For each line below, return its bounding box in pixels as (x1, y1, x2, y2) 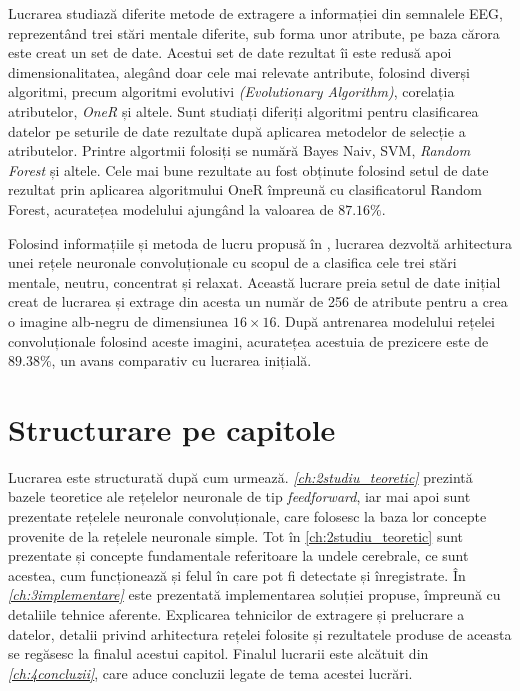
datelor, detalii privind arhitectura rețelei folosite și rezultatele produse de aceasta (8, 623, 512, 644)
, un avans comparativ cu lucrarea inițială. (51, 350, 312, 371)
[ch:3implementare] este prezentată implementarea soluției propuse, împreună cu (8, 584, 501, 605)
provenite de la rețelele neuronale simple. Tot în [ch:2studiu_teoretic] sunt (8, 525, 464, 546)
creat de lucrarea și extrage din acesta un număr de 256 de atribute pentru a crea (8, 291, 508, 312)
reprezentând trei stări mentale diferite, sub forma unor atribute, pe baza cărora (8, 22, 500, 43)
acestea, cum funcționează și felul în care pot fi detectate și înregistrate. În (8, 564, 466, 585)
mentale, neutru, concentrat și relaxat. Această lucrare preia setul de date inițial (8, 271, 501, 292)
